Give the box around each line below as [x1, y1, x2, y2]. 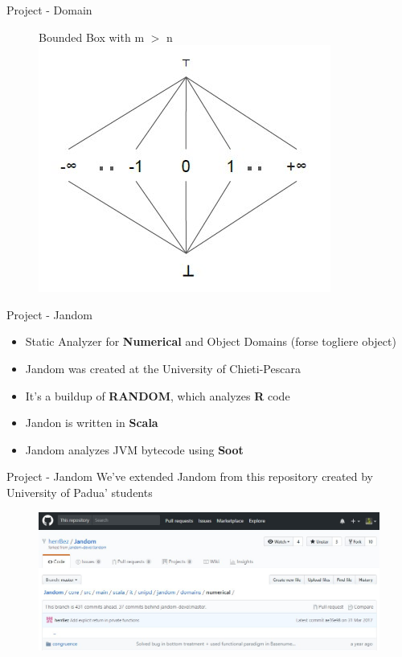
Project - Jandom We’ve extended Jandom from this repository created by [6, 468, 373, 485]
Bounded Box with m [39, 28, 145, 45]
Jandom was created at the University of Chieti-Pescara [25, 359, 301, 376]
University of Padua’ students [6, 483, 153, 500]
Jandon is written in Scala [25, 414, 158, 431]
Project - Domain [6, 2, 92, 18]
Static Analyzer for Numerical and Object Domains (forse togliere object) [25, 333, 396, 350]
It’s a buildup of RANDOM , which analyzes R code [25, 387, 290, 404]
